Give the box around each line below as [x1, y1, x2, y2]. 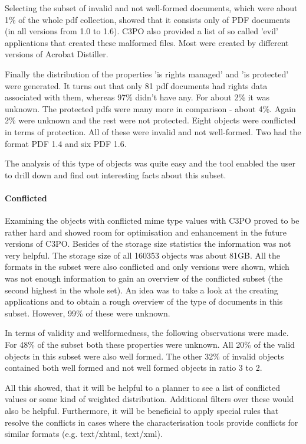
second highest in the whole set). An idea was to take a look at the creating [5, 283, 278, 296]
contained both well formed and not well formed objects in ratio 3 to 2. [5, 361, 262, 374]
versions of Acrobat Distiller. [5, 48, 108, 60]
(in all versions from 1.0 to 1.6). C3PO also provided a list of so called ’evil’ [5, 25, 278, 37]
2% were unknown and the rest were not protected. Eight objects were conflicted [5, 114, 296, 126]
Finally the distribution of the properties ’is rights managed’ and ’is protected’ [5, 67, 289, 80]
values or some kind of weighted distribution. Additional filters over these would [5, 393, 294, 405]
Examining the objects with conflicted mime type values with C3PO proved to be [5, 214, 300, 227]
